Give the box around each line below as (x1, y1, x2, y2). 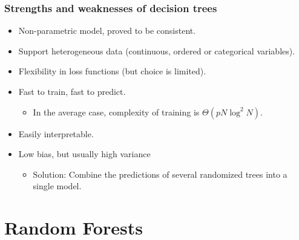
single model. (33, 180, 82, 192)
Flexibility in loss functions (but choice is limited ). (18, 65, 206, 77)
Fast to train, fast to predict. (18, 85, 126, 97)
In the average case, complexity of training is (33, 105, 200, 118)
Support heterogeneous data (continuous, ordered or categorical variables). (18, 44, 295, 57)
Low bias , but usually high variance (18, 148, 151, 160)
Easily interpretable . (18, 127, 94, 140)
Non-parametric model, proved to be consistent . (18, 24, 196, 37)
